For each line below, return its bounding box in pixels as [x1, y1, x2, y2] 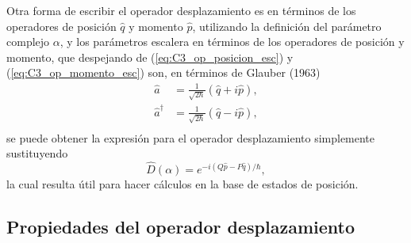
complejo [6, 33, 50, 50]
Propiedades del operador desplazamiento [6, 215, 355, 239]
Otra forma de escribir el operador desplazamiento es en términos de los [6, 2, 356, 18]
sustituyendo [6, 145, 68, 161]
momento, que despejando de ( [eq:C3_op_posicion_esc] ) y [6, 48, 294, 65]
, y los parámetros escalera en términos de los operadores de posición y [60, 33, 405, 50]
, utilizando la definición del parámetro [192, 17, 382, 34]
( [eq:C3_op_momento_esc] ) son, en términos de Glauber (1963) [6, 64, 321, 81]
